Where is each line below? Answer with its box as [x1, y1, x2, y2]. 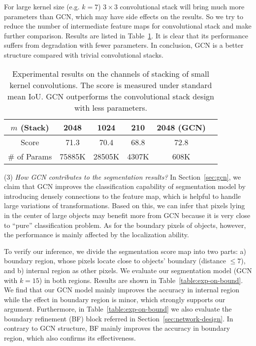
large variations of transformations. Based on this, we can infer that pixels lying [4, 200, 245, 211]
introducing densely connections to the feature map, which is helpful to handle [4, 190, 241, 201]
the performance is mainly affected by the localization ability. [4, 229, 189, 240]
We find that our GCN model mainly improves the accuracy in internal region [4, 284, 239, 295]
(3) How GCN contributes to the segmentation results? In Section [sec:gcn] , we [4, 171, 241, 182]
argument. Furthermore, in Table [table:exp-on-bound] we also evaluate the [4, 304, 232, 314]
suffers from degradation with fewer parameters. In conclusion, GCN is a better [4, 40, 244, 50]
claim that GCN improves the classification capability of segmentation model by [4, 181, 246, 191]
